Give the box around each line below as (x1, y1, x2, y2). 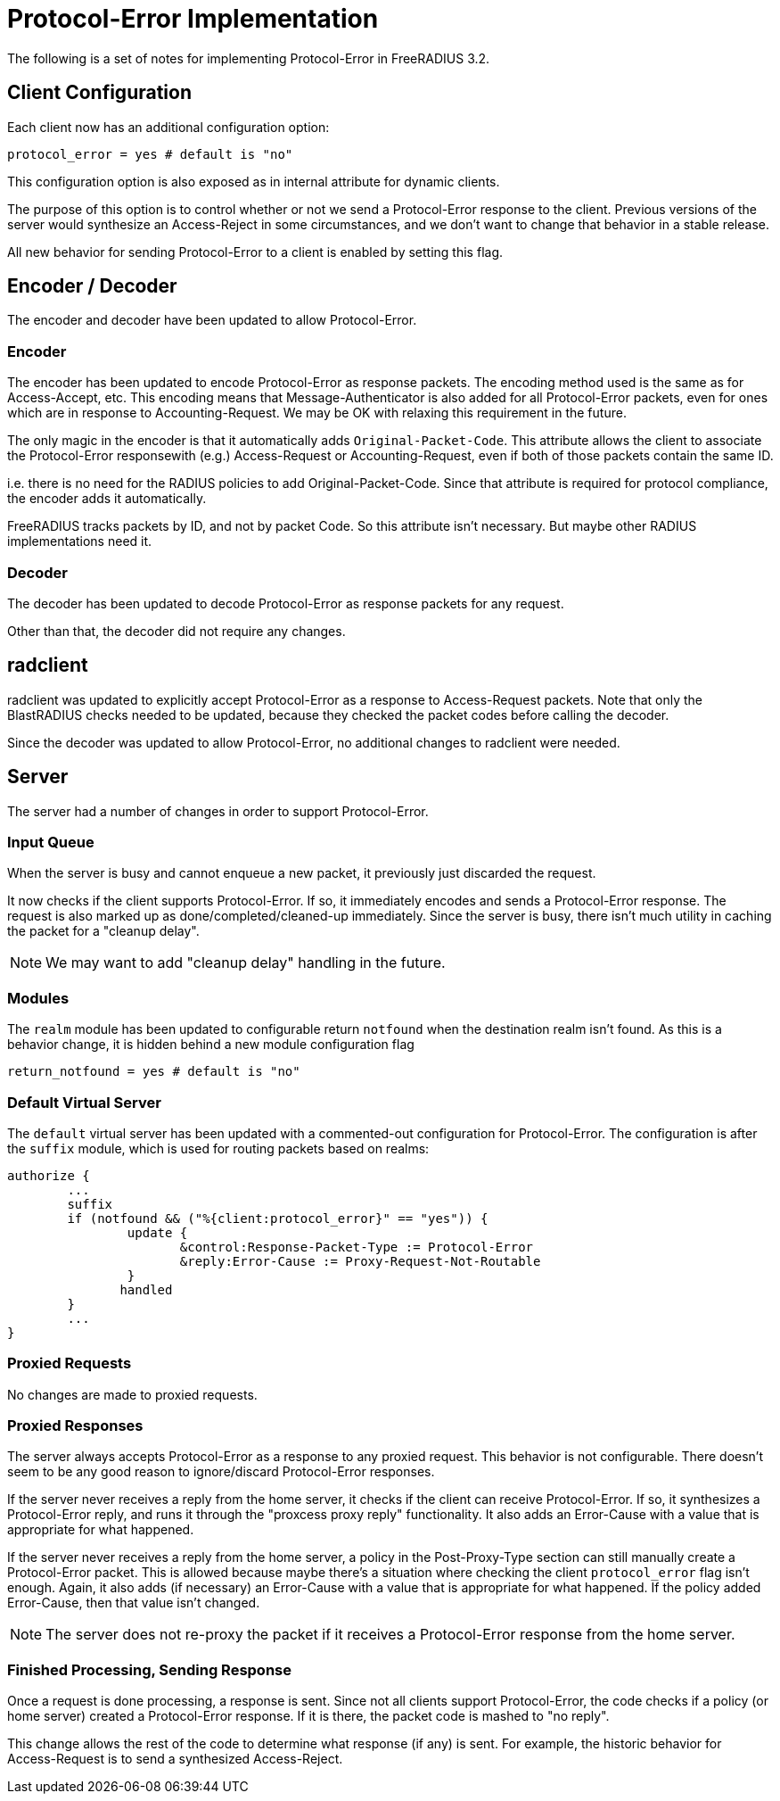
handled (119, 1282, 173, 1297)
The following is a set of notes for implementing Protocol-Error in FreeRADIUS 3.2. (7, 50, 490, 66)
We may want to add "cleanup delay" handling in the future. (45, 954, 446, 972)
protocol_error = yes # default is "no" (7, 146, 293, 161)
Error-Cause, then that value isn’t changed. (7, 1595, 260, 1611)
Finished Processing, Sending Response (7, 1660, 291, 1679)
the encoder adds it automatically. (7, 491, 207, 507)
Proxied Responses (7, 1417, 144, 1434)
